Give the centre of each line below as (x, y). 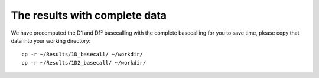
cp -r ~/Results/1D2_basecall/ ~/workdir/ (84, 62)
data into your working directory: (51, 40)
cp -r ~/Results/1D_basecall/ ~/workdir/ (82, 55)
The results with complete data (89, 15)
